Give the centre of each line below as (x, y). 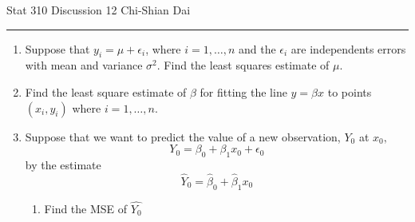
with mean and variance (84, 65)
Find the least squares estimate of (247, 65)
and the (257, 48)
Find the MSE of (86, 208)
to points (350, 91)
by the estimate (63, 164)
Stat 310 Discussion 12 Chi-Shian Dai (99, 10)
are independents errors (348, 48)
